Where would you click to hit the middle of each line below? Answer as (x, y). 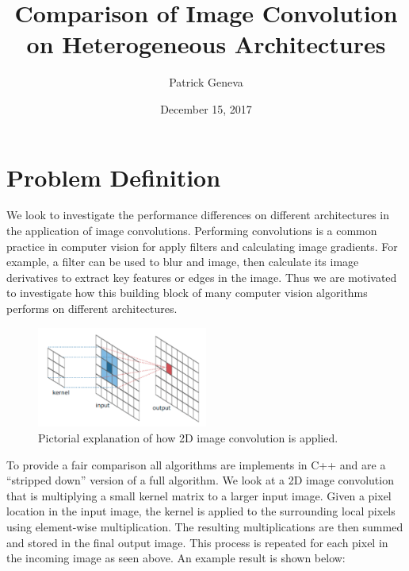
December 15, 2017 (206, 108)
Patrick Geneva (206, 82)
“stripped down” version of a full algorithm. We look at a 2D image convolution (200, 480)
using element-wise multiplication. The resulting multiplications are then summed (205, 527)
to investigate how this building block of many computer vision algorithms (187, 293)
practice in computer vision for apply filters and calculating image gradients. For (202, 246)
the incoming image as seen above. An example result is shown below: (176, 558)
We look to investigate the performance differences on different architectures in (198, 215)
